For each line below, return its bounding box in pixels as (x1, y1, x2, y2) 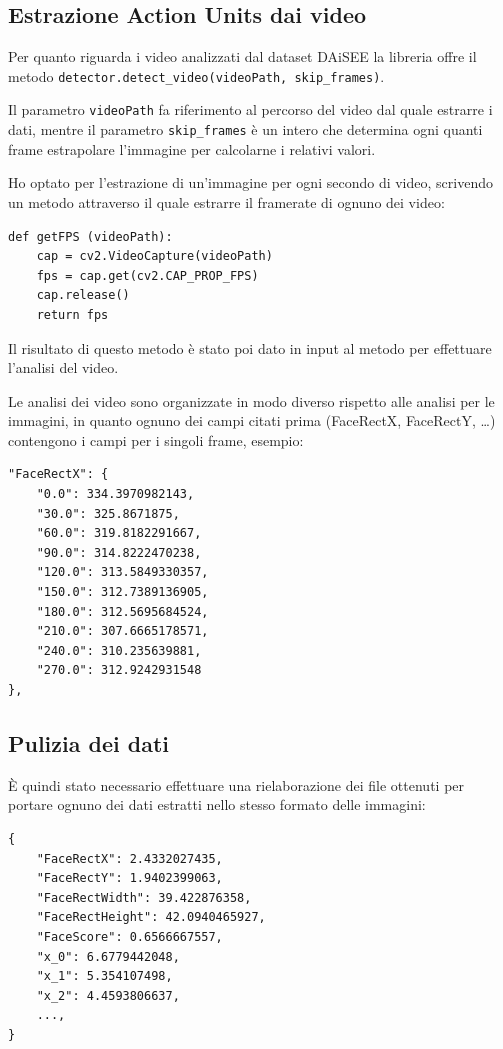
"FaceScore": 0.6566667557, (36, 929, 223, 944)
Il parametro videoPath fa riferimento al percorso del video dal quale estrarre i (8, 99, 493, 120)
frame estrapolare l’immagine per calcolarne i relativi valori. (8, 138, 376, 159)
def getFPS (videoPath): (8, 229, 173, 244)
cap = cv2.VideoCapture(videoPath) (36, 249, 273, 264)
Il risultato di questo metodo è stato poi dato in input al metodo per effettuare (8, 337, 492, 358)
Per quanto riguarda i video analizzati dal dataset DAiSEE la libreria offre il (8, 46, 477, 67)
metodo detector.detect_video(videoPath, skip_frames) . (8, 65, 385, 86)
